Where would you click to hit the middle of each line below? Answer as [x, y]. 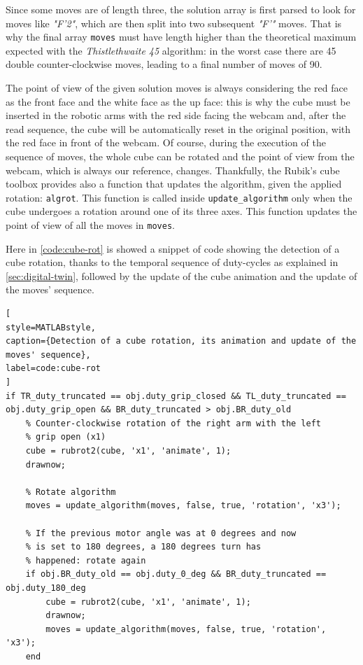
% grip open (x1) [66, 437]
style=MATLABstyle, [51, 327]
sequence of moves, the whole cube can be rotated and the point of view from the [180, 156]
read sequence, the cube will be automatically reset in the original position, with [178, 128]
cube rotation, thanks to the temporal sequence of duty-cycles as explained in [172, 262]
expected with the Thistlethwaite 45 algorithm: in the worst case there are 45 [171, 50]
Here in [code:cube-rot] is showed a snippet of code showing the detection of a [173, 248]
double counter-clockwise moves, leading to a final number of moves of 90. [164, 64]
